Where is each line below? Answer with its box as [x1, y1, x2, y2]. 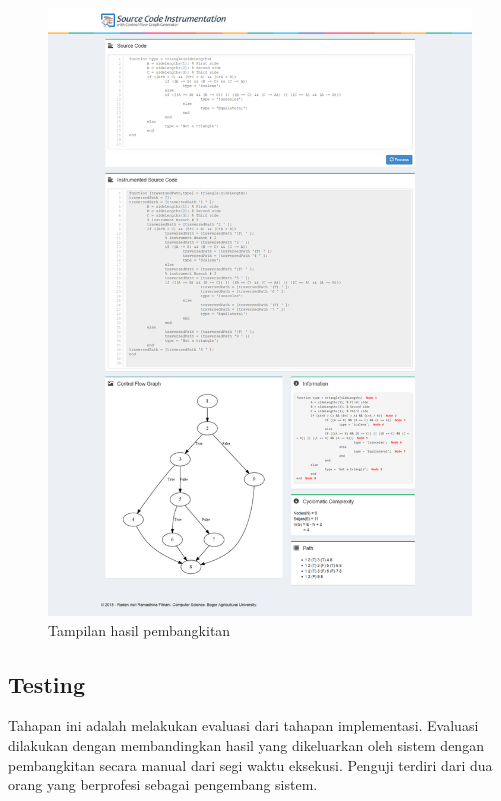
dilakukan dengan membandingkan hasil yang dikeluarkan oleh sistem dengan [8, 735, 484, 756]
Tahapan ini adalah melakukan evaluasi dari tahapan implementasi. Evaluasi [8, 715, 479, 736]
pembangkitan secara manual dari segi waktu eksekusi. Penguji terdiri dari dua [8, 754, 493, 775]
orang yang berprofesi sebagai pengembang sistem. [8, 774, 318, 795]
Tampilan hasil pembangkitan [48, 619, 231, 640]
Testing [8, 668, 85, 699]
